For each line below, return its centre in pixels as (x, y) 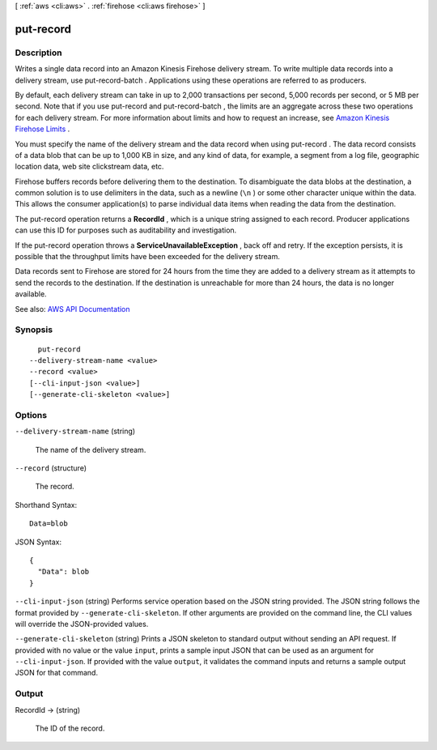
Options (31, 415)
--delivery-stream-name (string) (75, 431)
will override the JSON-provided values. (82, 624)
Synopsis (34, 330)
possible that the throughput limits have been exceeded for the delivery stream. (148, 257)
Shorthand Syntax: (46, 505)
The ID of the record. (70, 728)
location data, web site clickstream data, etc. (89, 167)
